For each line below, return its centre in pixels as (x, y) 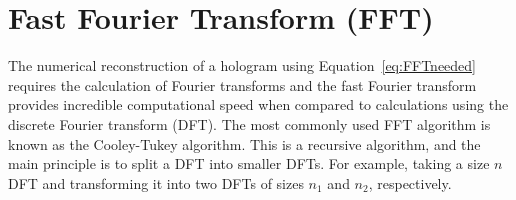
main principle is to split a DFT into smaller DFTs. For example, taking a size (249, 163)
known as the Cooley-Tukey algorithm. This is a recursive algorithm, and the (244, 143)
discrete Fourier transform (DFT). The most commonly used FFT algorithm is (249, 123)
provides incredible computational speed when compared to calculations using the (258, 104)
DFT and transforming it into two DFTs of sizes (156, 182)
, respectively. (410, 182)
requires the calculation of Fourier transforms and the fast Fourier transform (242, 84)
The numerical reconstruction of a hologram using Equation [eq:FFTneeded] (242, 65)
